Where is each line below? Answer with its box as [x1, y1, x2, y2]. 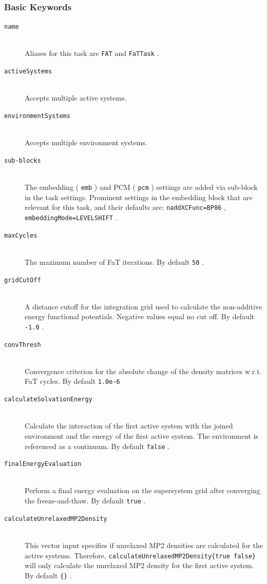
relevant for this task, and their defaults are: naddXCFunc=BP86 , [25, 202, 226, 212]
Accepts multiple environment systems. [25, 137, 147, 148]
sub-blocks [4, 157, 41, 164]
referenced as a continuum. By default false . [25, 440, 169, 451]
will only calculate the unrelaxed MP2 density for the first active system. [25, 560, 254, 571]
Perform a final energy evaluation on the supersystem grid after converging [25, 485, 260, 496]
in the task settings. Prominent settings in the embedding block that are [25, 191, 253, 202]
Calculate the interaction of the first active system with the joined [25, 420, 233, 431]
